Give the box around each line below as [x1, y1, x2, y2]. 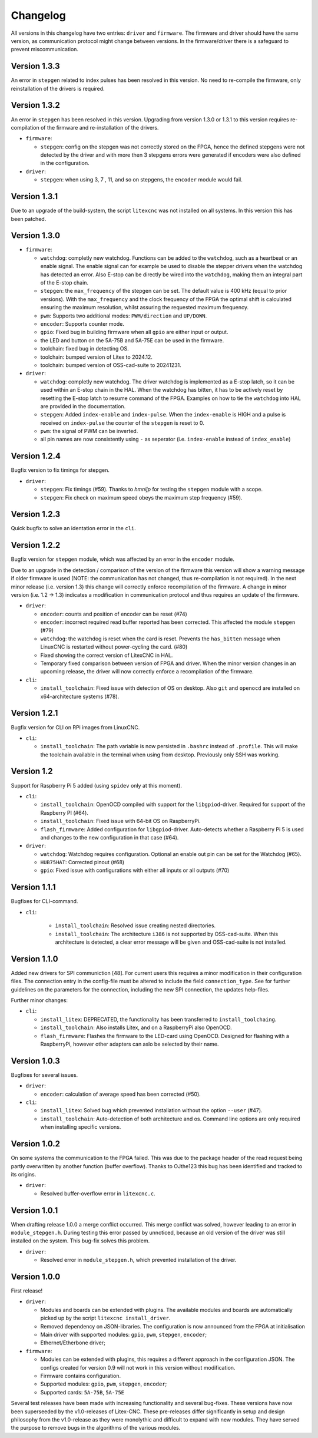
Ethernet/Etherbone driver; [40, 1339, 105, 1346]
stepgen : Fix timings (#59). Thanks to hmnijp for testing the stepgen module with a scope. [40, 486, 263, 493]
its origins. [11, 1171, 37, 1178]
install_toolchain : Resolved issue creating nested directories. [55, 922, 216, 929]
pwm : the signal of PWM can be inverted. [40, 428, 138, 435]
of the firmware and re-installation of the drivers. [40, 124, 159, 131]
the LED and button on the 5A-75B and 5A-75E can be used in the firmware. [40, 336, 224, 344]
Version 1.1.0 [11, 954, 58, 964]
